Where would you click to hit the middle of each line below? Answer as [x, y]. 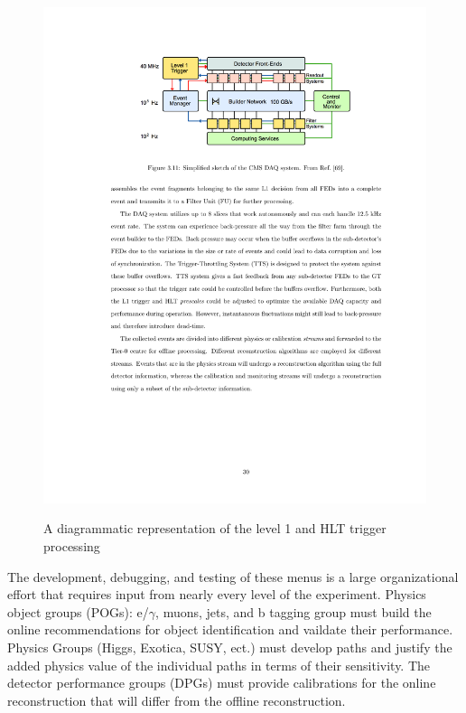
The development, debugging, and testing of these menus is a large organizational [233, 576]
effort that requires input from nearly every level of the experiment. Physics [217, 594]
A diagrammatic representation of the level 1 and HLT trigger [215, 528]
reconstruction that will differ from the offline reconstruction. [177, 700]
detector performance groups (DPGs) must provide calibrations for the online [222, 683]
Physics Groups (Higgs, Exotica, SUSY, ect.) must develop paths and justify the [230, 647]
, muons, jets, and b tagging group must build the [294, 611]
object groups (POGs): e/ [78, 611]
